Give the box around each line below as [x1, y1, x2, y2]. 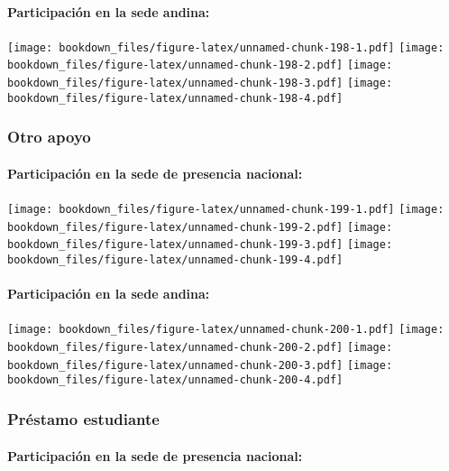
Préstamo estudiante [7, 408, 160, 430]
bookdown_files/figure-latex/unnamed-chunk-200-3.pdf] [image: [7, 358, 393, 372]
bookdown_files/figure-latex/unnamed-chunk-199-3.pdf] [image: [7, 238, 393, 252]
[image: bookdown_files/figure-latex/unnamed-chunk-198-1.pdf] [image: [7, 41, 444, 54]
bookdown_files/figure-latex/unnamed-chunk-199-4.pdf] [7, 254, 344, 267]
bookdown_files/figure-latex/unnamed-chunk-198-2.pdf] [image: [7, 59, 393, 72]
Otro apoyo [7, 125, 91, 148]
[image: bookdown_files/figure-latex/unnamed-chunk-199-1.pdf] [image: [7, 203, 444, 217]
